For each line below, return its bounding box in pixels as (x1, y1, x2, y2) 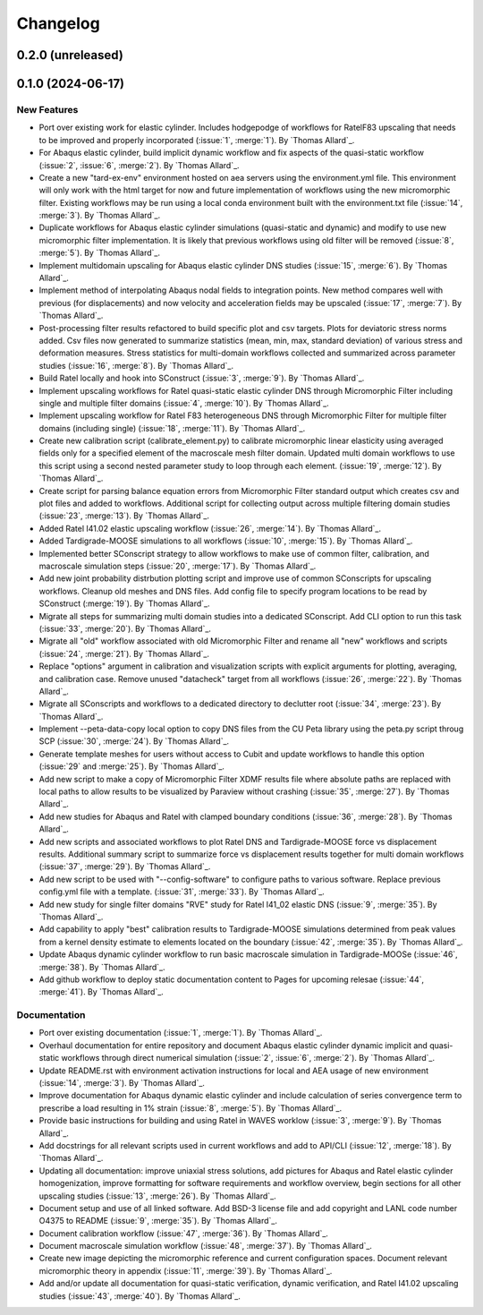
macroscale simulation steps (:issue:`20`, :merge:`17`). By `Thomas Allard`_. (38, 560, 317, 571)
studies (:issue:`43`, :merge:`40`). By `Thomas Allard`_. (38, 1290, 241, 1302)
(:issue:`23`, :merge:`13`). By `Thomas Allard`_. (38, 510, 210, 521)
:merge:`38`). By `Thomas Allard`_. (38, 961, 165, 972)
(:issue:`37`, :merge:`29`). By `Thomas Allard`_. (38, 861, 211, 872)
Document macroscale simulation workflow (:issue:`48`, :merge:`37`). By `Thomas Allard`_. (38, 1241, 373, 1251)
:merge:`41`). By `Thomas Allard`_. (38, 986, 165, 997)
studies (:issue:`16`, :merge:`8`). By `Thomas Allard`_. (38, 360, 234, 371)
